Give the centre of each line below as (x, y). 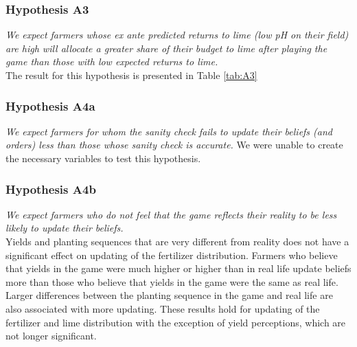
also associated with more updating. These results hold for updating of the (163, 308)
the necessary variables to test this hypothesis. (103, 158)
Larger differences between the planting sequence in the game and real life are (169, 295)
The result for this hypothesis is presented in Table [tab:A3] (131, 75)
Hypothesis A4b (51, 189)
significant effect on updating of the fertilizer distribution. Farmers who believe (172, 255)
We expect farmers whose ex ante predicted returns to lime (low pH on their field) (177, 35)
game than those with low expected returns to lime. (112, 61)
